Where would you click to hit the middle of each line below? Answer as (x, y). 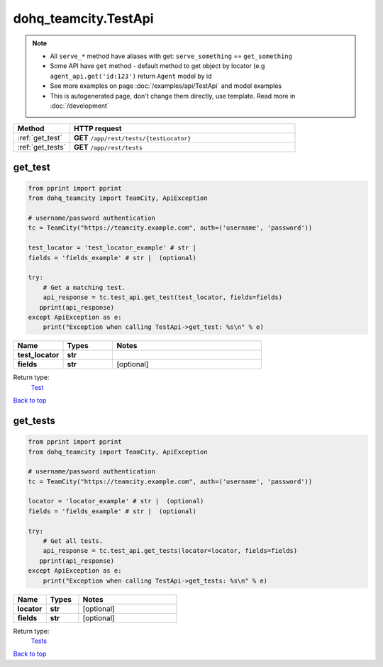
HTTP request (98, 129)
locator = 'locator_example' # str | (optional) (116, 501)
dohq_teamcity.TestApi (83, 18)
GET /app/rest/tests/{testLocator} (132, 138)
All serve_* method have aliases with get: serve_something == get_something (171, 56)
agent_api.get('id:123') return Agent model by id (131, 76)
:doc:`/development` (79, 106)
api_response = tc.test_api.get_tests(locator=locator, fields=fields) (170, 551)
